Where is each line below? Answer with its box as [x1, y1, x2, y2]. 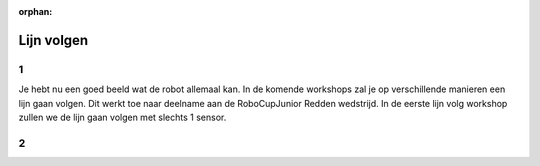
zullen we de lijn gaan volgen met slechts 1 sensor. [18, 111, 227, 123]
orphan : [18, 6, 53, 17]
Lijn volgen [18, 31, 89, 49]
